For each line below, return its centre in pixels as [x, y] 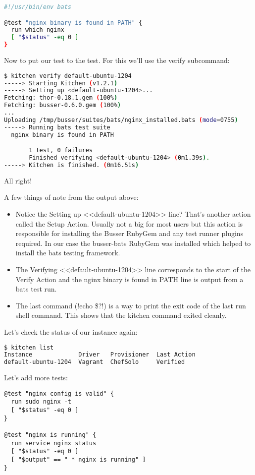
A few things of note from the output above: [71, 197]
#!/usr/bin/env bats [38, 7]
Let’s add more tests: [36, 378]
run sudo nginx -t [41, 402]
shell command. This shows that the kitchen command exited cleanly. [121, 315]
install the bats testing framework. [68, 253]
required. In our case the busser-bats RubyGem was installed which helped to [133, 243]
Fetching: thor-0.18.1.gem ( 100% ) [61, 98]
